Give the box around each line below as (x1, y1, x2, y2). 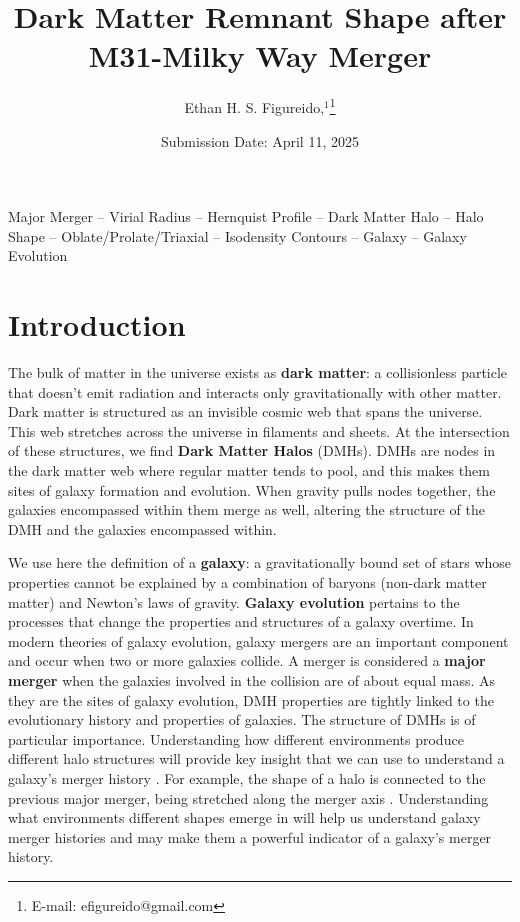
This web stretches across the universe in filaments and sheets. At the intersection (8, 420, 510, 441)
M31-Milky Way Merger (88, 35, 432, 76)
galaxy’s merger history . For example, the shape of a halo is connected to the (8, 767, 486, 788)
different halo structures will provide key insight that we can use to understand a (8, 748, 505, 769)
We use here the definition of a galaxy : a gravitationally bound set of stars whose (8, 552, 512, 573)
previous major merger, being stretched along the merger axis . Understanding (8, 787, 489, 808)
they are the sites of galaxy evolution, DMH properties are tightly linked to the (8, 689, 494, 710)
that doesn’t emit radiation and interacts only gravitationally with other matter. (8, 381, 502, 402)
